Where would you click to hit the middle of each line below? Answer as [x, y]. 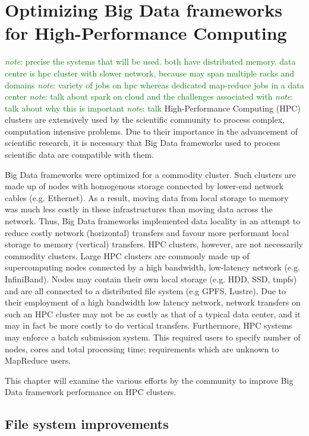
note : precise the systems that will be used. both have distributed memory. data [150, 61]
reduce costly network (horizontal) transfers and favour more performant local [147, 232]
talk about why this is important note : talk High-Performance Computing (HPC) [153, 108]
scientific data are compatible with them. [79, 155]
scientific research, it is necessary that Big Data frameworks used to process [143, 143]
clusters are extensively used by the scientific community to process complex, [145, 120]
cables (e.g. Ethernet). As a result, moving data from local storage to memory [147, 197]
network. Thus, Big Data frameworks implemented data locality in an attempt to [153, 221]
